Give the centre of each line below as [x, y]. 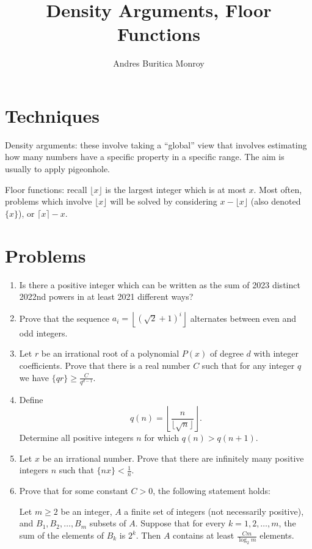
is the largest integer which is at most [176, 189]
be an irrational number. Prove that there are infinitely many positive [173, 458]
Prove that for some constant [74, 491]
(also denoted [276, 201]
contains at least [204, 535]
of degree [227, 353]
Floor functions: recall [46, 189]
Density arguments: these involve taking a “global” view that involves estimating [156, 144]
